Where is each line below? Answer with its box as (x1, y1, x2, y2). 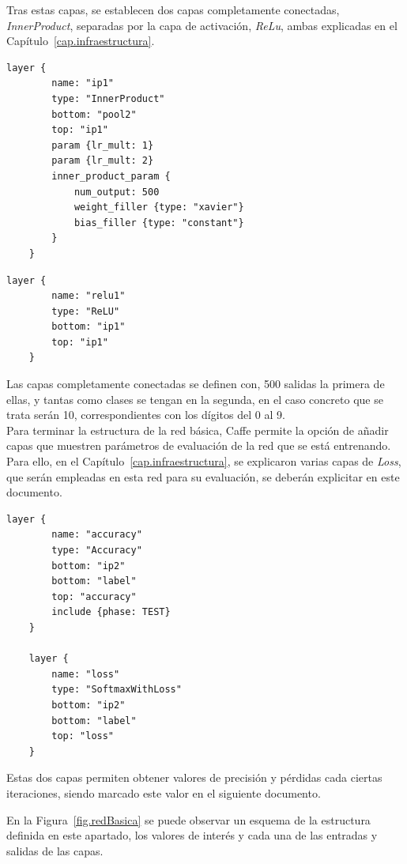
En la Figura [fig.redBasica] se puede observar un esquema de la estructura (6, 811, 371, 828)
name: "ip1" (51, 77, 115, 89)
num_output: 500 (73, 186, 160, 198)
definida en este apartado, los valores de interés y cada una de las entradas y (6, 827, 378, 843)
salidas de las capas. (6, 842, 104, 858)
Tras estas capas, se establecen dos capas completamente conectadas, (6, 2, 340, 17)
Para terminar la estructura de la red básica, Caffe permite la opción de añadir (6, 421, 389, 438)
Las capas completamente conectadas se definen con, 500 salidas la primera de (6, 375, 385, 392)
